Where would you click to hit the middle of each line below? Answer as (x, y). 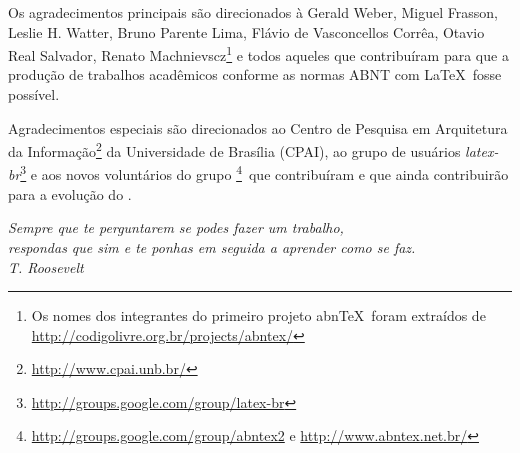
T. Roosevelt (46, 266)
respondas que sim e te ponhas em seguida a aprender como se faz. (212, 246)
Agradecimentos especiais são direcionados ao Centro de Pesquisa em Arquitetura (258, 127)
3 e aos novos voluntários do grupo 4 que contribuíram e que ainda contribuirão (264, 173)
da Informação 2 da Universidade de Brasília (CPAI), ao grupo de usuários (234, 149)
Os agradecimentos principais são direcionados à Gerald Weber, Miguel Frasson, (253, 12)
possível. (34, 94)
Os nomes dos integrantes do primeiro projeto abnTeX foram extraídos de (258, 315)
